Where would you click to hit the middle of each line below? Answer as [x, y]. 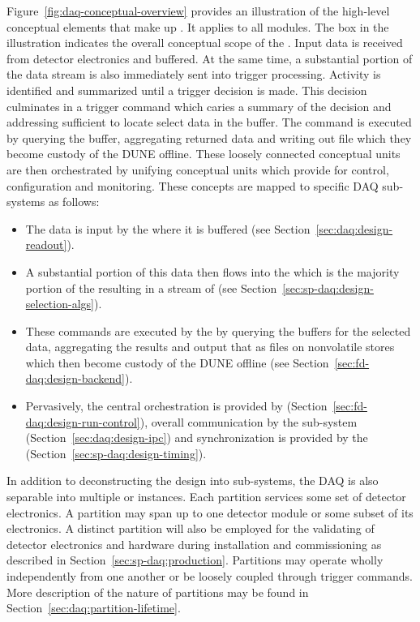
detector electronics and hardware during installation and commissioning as [194, 544]
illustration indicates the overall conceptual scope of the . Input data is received [205, 43]
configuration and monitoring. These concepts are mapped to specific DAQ [193, 185]
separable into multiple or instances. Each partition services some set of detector [206, 497]
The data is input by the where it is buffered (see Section [168, 228]
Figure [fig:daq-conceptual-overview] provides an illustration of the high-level [198, 11]
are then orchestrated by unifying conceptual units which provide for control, [198, 169]
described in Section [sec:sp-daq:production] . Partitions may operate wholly [195, 560]
